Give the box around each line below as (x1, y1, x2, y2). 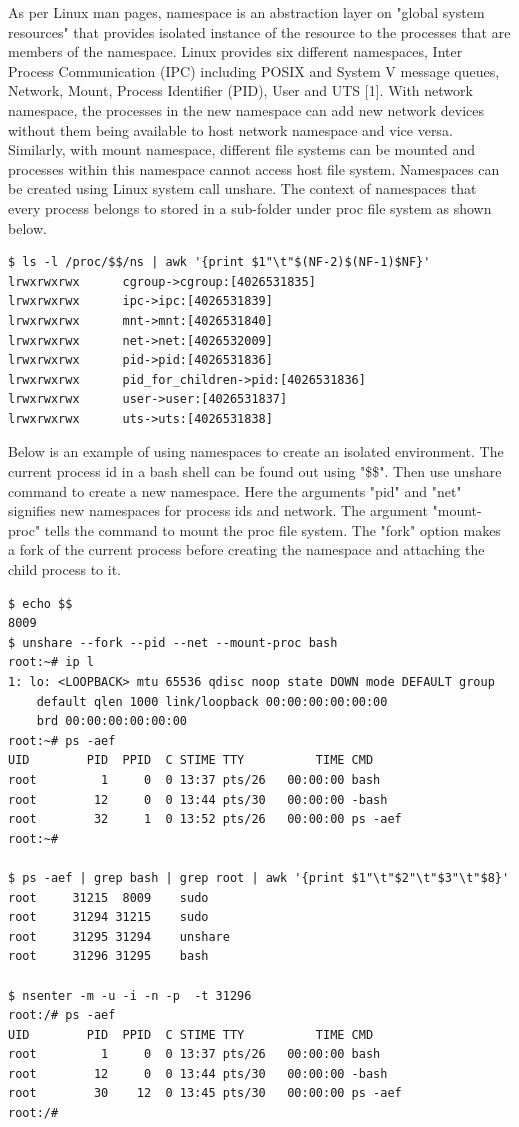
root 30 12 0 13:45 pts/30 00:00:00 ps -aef (8, 1086, 402, 1101)
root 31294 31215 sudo (8, 910, 209, 925)
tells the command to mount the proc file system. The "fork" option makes (44, 519, 501, 540)
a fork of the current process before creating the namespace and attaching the (8, 539, 485, 560)
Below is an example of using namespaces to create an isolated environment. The (8, 441, 504, 462)
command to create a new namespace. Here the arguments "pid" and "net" (8, 480, 462, 501)
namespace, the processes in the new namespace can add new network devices (8, 99, 485, 120)
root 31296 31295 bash (8, 949, 209, 964)
